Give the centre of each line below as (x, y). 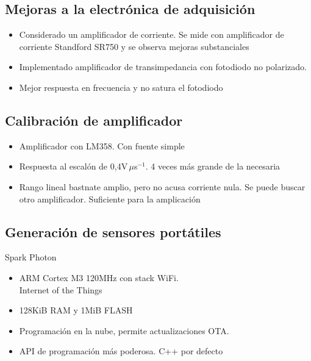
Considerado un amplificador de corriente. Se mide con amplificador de (152, 34)
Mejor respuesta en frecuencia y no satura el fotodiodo (121, 87)
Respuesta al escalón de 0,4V (73, 166)
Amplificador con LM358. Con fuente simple (102, 145)
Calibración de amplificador (94, 120)
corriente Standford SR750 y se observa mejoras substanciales (134, 46)
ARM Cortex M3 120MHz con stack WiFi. (99, 277)
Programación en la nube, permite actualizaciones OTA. (124, 330)
